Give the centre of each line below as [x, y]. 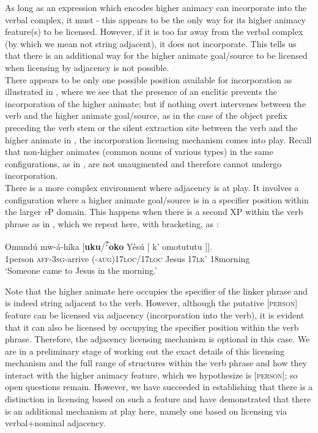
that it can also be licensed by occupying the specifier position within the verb [152, 327]
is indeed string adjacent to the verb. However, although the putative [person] [151, 303]
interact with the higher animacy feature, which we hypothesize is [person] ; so [151, 375]
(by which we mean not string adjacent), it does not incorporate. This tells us [151, 43]
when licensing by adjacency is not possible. [87, 67]
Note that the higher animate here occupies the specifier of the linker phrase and [157, 291]
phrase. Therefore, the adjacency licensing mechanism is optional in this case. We [157, 339]
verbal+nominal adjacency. [55, 423]
